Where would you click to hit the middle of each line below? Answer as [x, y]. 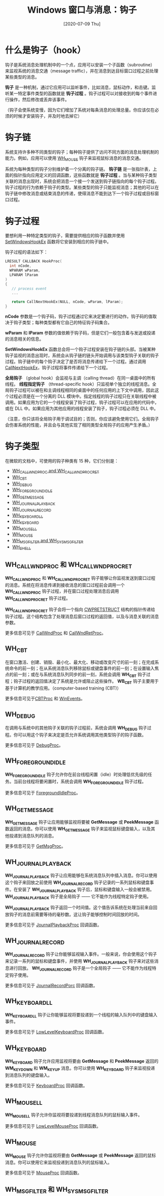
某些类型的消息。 [22, 77]
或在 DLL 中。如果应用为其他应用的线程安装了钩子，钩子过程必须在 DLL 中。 [82, 408]
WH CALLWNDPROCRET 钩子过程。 [38, 599]
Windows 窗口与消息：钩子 [82, 10]
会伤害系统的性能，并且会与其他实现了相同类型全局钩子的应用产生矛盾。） [79, 425]
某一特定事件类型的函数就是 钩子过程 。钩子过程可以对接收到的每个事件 [81, 93]
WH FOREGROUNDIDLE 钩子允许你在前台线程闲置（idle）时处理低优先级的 [76, 775]
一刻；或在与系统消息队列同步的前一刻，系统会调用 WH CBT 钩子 [82, 675]
